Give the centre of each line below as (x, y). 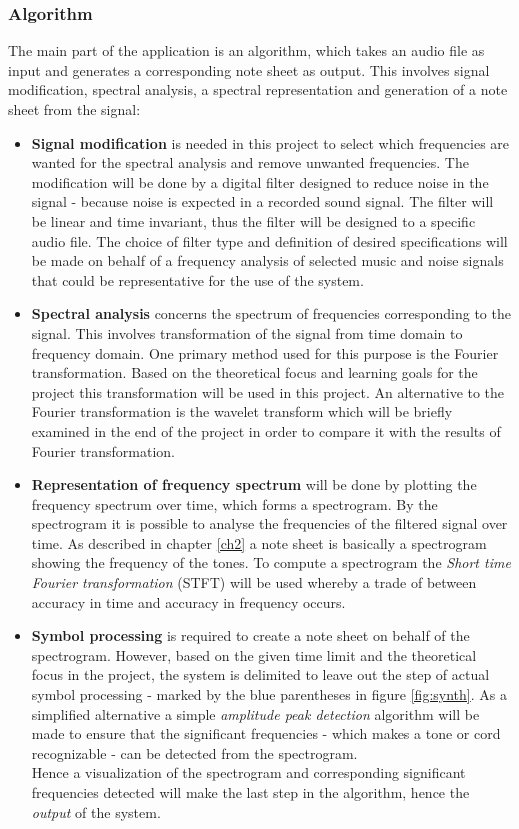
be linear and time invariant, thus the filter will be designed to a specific (253, 220)
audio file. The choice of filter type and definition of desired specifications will (269, 240)
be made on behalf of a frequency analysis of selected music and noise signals (267, 260)
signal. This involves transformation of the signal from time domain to (247, 332)
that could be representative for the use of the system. (197, 279)
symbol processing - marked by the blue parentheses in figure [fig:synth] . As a (269, 694)
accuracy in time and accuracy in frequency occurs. (188, 601)
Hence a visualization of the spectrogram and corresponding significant (248, 772)
